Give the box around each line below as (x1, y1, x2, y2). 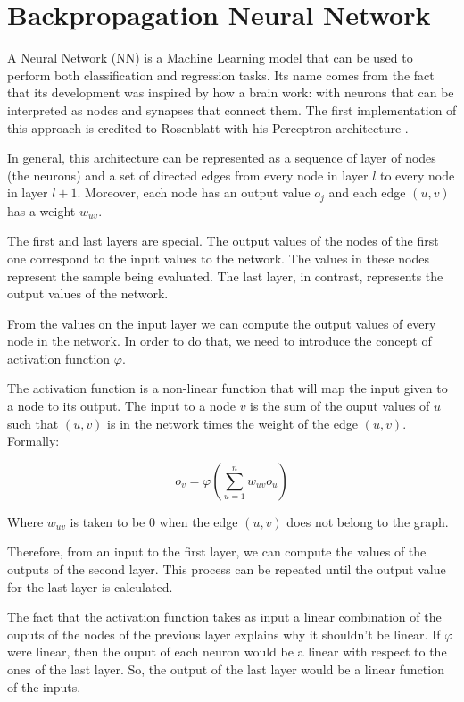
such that (7, 414, 59, 432)
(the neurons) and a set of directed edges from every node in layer (7, 165, 369, 184)
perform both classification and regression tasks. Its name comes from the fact (7, 65, 435, 84)
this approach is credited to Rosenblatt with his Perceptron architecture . (7, 118, 409, 137)
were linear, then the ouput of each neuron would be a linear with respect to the (7, 642, 447, 661)
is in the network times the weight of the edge (107, 414, 359, 432)
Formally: (7, 431, 60, 450)
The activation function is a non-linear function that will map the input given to (7, 379, 448, 397)
